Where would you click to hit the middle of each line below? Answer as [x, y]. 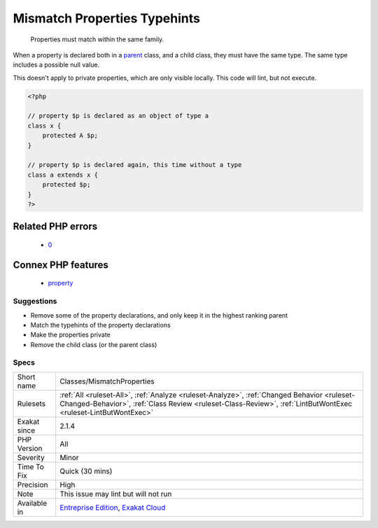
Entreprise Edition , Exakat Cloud [113, 507]
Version [30, 448]
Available [32, 503]
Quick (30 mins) [86, 471]
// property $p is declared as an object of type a [118, 116]
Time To [31, 466]
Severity [31, 457]
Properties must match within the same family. [97, 39]
